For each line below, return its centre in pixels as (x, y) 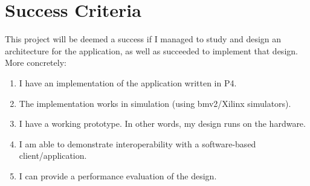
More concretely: (36, 63)
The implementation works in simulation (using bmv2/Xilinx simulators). (155, 103)
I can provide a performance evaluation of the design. (118, 175)
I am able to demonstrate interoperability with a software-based (137, 143)
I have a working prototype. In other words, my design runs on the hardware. (162, 123)
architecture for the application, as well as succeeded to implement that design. (151, 50)
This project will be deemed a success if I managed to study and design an (143, 39)
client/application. (53, 156)
